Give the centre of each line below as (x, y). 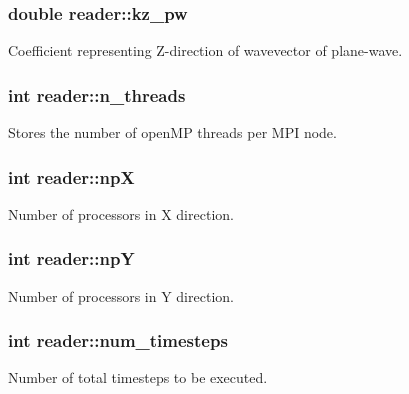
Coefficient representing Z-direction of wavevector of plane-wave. (205, 50)
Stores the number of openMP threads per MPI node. (172, 132)
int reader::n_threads (97, 94)
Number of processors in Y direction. (121, 295)
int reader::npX (71, 176)
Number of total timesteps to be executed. (138, 377)
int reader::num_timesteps (118, 340)
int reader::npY (71, 258)
